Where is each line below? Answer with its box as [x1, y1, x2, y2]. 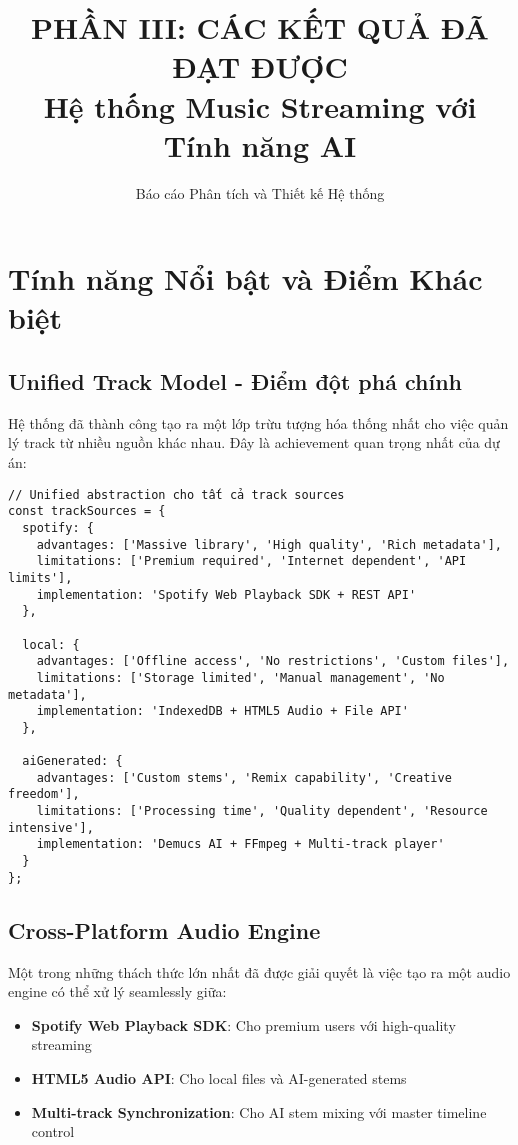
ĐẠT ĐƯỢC [172, 46, 348, 87]
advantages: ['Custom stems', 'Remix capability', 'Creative [36, 770, 452, 785]
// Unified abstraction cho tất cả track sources [8, 487, 345, 502]
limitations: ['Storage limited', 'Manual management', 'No [36, 670, 445, 685]
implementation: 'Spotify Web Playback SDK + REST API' [36, 587, 417, 602]
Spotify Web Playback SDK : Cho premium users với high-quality [31, 1014, 456, 1035]
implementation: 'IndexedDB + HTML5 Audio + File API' [36, 704, 409, 719]
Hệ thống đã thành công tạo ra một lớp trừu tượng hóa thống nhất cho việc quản [8, 412, 509, 433]
